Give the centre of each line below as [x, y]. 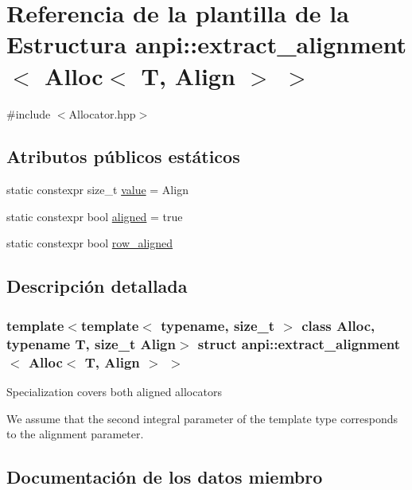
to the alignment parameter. [75, 434]
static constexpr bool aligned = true [95, 216]
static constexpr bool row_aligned [90, 243]
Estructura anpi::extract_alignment [207, 44]
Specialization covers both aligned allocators [114, 391]
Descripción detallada [97, 286]
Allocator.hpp [102, 113]
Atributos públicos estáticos [123, 156]
